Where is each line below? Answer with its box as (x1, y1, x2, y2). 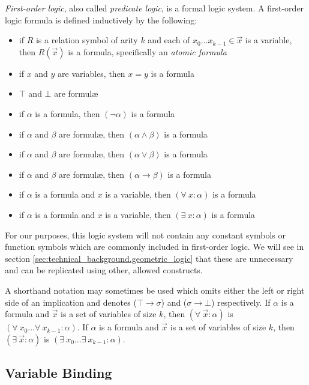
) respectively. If (211, 296, 271, 308)
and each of (148, 34, 190, 46)
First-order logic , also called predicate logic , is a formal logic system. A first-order (5, 2, 304, 14)
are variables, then (58, 67, 125, 79)
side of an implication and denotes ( (5, 296, 137, 308)
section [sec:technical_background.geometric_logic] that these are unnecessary (5, 252, 293, 264)
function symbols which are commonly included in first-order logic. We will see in (5, 240, 304, 253)
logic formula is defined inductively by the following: (5, 13, 197, 26)
